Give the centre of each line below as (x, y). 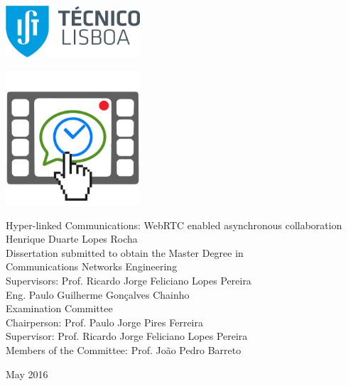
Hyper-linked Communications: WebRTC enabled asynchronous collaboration (174, 225)
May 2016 (27, 374)
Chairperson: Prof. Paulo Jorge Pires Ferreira (104, 322)
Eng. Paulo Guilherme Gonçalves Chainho (98, 294)
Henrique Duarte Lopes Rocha (72, 239)
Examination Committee (59, 308)
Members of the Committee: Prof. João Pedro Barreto (124, 349)
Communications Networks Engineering (92, 266)
